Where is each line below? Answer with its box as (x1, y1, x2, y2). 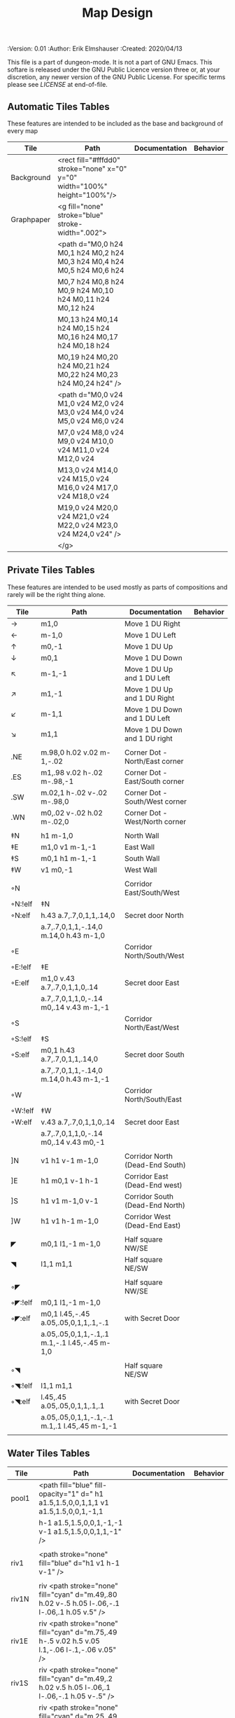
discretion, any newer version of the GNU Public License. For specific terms (7, 73, 226, 81)
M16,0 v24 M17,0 (57, 483, 118, 492)
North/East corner (124, 756, 184, 766)
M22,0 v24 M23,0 (57, 521, 118, 530)
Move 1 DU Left (124, 630, 176, 640)
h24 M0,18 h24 (57, 341, 110, 350)
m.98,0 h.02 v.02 (41, 748, 99, 757)
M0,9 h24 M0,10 (57, 286, 114, 295)
